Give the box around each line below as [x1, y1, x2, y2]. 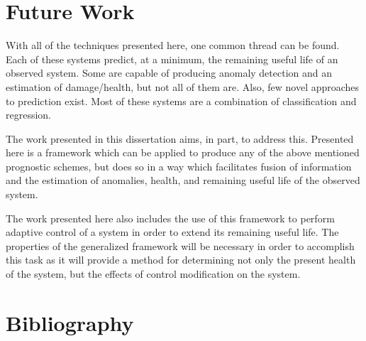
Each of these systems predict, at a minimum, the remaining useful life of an [6, 51, 338, 66]
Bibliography [6, 308, 134, 337]
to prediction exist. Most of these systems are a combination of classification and [6, 93, 357, 108]
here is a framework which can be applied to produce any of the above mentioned [6, 145, 360, 160]
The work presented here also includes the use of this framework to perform [6, 210, 335, 225]
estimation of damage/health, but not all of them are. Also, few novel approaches [6, 79, 360, 94]
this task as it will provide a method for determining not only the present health [6, 252, 356, 267]
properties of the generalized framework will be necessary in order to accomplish [6, 238, 355, 253]
